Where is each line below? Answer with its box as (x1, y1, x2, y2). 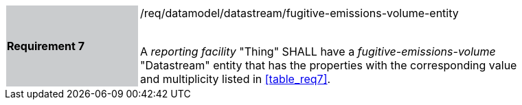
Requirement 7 (7, 39, 84, 53)
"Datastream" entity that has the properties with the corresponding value (140, 58, 517, 72)
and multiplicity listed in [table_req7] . (140, 72, 331, 86)
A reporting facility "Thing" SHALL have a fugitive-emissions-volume (140, 45, 496, 58)
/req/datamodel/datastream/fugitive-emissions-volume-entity (140, 6, 459, 20)
